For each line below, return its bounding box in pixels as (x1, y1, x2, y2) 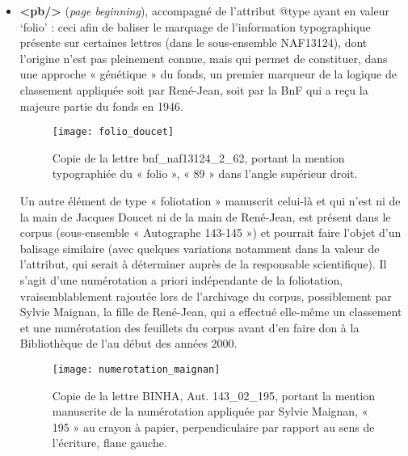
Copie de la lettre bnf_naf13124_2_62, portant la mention (52, 149, 345, 166)
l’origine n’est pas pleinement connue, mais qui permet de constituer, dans (19, 49, 388, 66)
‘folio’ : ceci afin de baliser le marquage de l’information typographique (19, 18, 371, 35)
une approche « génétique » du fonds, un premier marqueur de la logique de (19, 65, 397, 82)
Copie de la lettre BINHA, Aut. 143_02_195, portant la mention (52, 386, 376, 403)
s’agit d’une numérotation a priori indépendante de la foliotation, (19, 271, 343, 288)
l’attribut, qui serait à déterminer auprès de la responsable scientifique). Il (19, 255, 387, 272)
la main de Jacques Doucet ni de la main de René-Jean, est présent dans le (19, 208, 391, 225)
